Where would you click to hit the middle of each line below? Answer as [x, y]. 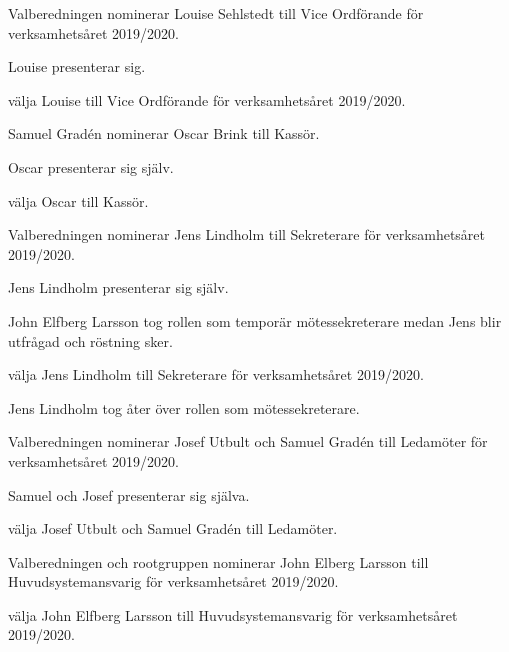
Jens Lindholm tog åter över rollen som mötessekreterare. [184, 407]
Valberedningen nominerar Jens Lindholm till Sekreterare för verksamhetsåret [247, 234]
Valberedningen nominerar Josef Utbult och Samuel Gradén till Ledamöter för [248, 441]
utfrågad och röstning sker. [90, 340]
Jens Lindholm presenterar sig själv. [118, 287]
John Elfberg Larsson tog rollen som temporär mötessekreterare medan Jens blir [255, 320]
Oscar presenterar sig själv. [91, 166]
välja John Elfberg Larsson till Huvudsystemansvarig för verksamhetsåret [233, 614]
